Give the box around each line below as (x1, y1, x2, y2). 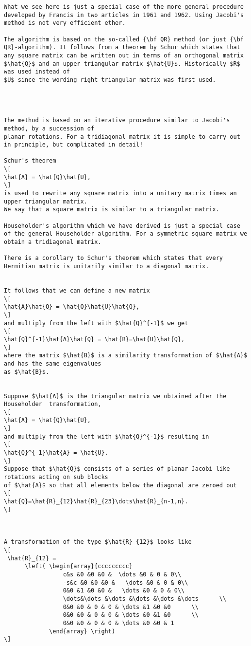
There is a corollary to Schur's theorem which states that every (4, 255, 223, 262)
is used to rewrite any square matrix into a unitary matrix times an (4, 190, 237, 197)
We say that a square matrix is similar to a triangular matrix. (4, 206, 219, 213)
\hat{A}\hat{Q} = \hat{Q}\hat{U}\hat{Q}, (4, 303, 140, 311)
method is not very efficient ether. (4, 19, 126, 27)
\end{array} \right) (49, 628, 116, 635)
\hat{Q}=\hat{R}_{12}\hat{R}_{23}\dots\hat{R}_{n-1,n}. (4, 498, 188, 505)
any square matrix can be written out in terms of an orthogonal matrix (4, 52, 244, 59)
